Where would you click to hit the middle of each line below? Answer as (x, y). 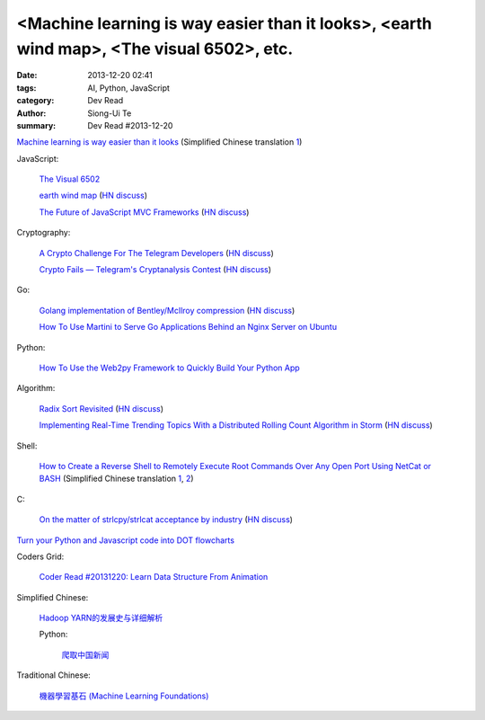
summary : (36, 125)
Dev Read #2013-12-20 (130, 125)
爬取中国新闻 (85, 654)
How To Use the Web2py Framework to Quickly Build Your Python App (169, 368)
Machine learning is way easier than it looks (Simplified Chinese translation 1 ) (159, 142)
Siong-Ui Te (110, 113)
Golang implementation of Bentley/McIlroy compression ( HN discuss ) (167, 310)
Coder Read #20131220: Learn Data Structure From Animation (154, 577)
